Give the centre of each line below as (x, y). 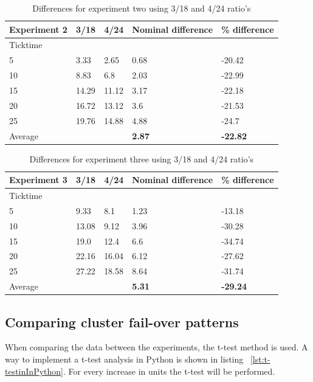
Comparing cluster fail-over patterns (122, 321)
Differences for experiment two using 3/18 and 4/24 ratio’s (142, 8)
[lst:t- (260, 359)
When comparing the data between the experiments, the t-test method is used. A (156, 347)
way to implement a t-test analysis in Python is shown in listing (124, 359)
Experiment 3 (38, 180)
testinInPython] (34, 371)
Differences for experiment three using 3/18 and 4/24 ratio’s (142, 158)
